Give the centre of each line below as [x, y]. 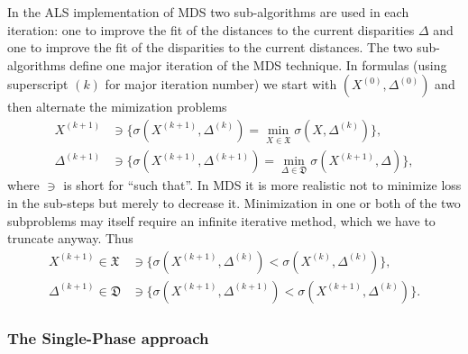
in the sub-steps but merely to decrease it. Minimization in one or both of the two [234, 203]
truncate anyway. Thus [70, 238]
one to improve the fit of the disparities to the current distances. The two [210, 47]
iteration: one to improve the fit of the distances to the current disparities [211, 29]
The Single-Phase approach [108, 337]
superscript [38, 84]
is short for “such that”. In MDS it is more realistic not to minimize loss [262, 185]
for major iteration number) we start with [221, 84]
